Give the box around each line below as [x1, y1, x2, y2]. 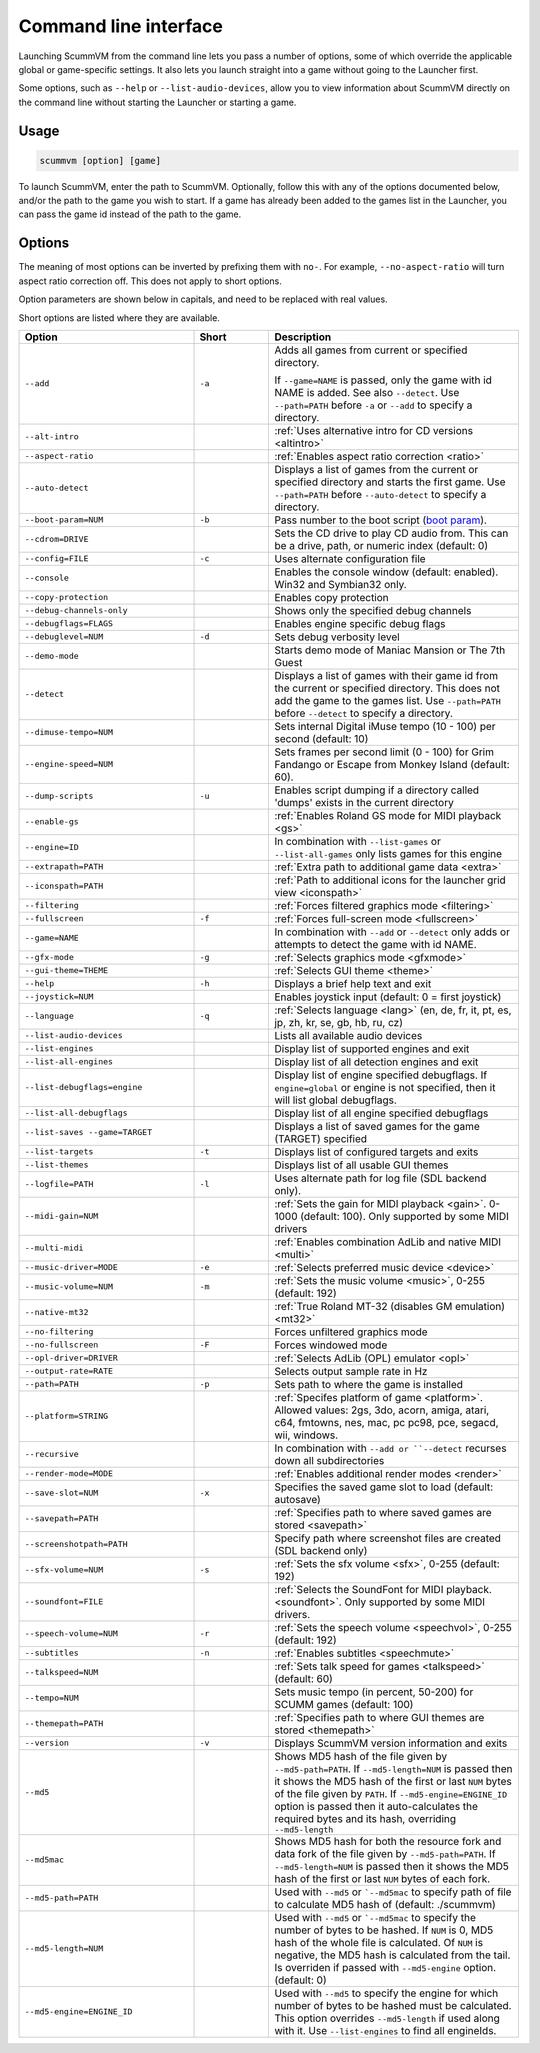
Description [274, 330, 332, 344]
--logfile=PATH [24, 1179, 94, 1190]
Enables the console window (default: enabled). [274, 565, 499, 579]
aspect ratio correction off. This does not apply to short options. [18, 275, 282, 287]
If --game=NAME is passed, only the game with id [274, 373, 492, 387]
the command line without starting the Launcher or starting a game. [18, 96, 297, 108]
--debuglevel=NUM [24, 631, 104, 642]
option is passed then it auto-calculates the [274, 1799, 479, 1813]
